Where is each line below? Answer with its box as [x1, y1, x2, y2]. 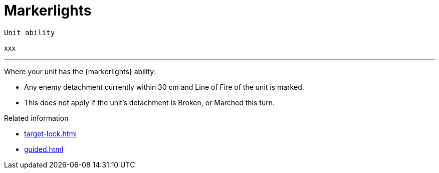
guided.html [24, 144, 64, 153]
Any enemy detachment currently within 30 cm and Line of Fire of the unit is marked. [24, 82, 304, 91]
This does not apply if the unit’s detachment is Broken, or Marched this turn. [24, 98, 275, 107]
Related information [4, 113, 69, 122]
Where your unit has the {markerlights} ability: [4, 67, 156, 76]
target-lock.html [24, 129, 77, 138]
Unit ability [4, 28, 55, 37]
